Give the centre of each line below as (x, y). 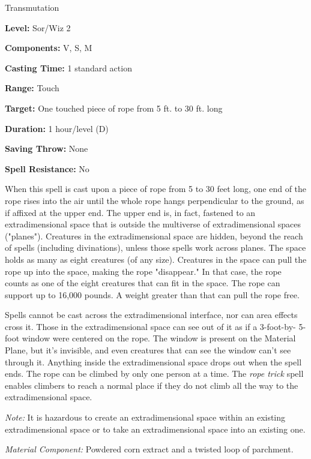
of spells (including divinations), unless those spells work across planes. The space (155, 247)
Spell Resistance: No (47, 168)
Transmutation (32, 7)
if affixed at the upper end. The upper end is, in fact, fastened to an (130, 212)
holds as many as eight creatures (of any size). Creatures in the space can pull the (156, 259)
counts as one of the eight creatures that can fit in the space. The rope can (143, 283)
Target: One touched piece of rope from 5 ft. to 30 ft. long (114, 108)
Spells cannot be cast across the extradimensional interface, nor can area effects (151, 315)
